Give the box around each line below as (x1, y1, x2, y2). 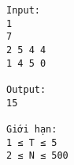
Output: (6, 83, 46, 95)
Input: (6, 5, 40, 16)
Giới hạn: (6, 123, 57, 135)
